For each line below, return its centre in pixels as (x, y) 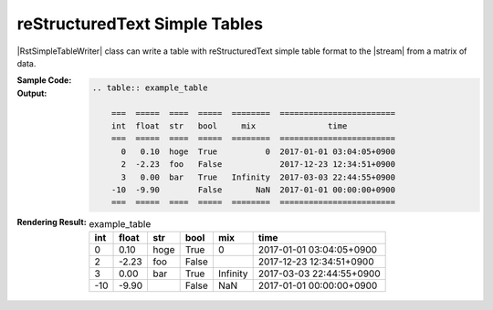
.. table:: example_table (150, 88)
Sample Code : (44, 80)
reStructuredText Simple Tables (140, 24)
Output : (32, 93)
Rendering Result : (52, 222)
